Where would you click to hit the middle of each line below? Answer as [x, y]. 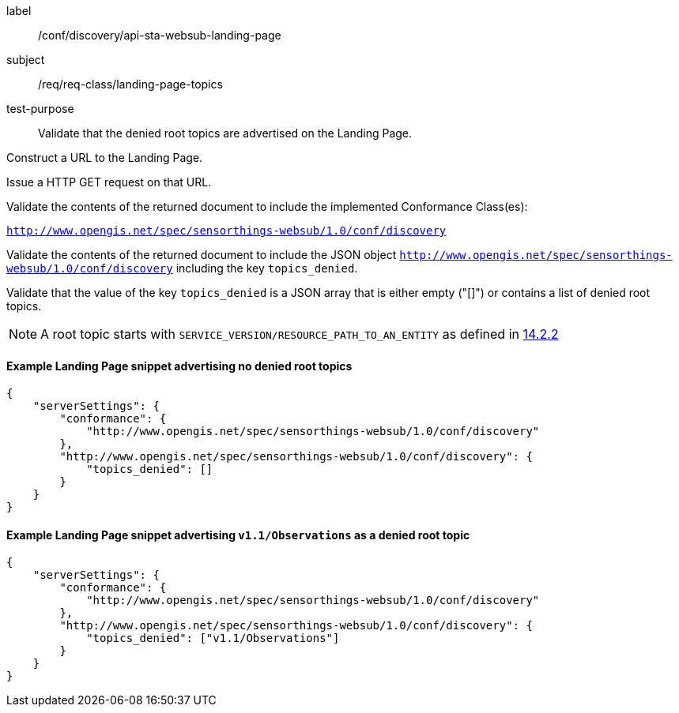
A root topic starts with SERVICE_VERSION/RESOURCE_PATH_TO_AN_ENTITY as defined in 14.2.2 [300, 334]
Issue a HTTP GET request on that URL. [109, 182]
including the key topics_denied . [267, 268]
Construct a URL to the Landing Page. [105, 158]
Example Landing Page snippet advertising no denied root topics [179, 366]
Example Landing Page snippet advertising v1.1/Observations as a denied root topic [238, 535]
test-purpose [40, 109]
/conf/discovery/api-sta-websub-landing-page [160, 35]
